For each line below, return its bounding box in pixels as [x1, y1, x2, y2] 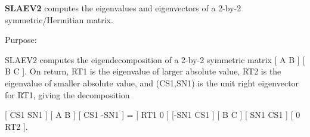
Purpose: [5, 33, 37, 46]
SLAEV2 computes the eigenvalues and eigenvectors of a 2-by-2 [5, 2, 241, 14]
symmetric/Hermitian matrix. [5, 13, 113, 26]
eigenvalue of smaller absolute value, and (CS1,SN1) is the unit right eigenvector [5, 76, 299, 89]
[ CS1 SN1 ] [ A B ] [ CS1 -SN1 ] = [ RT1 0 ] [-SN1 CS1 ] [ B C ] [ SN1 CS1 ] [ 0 [5, 108, 300, 121]
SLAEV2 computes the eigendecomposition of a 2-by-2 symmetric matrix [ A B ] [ [5, 53, 305, 66]
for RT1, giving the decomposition [5, 88, 130, 101]
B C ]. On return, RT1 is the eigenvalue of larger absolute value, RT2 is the [5, 65, 281, 77]
